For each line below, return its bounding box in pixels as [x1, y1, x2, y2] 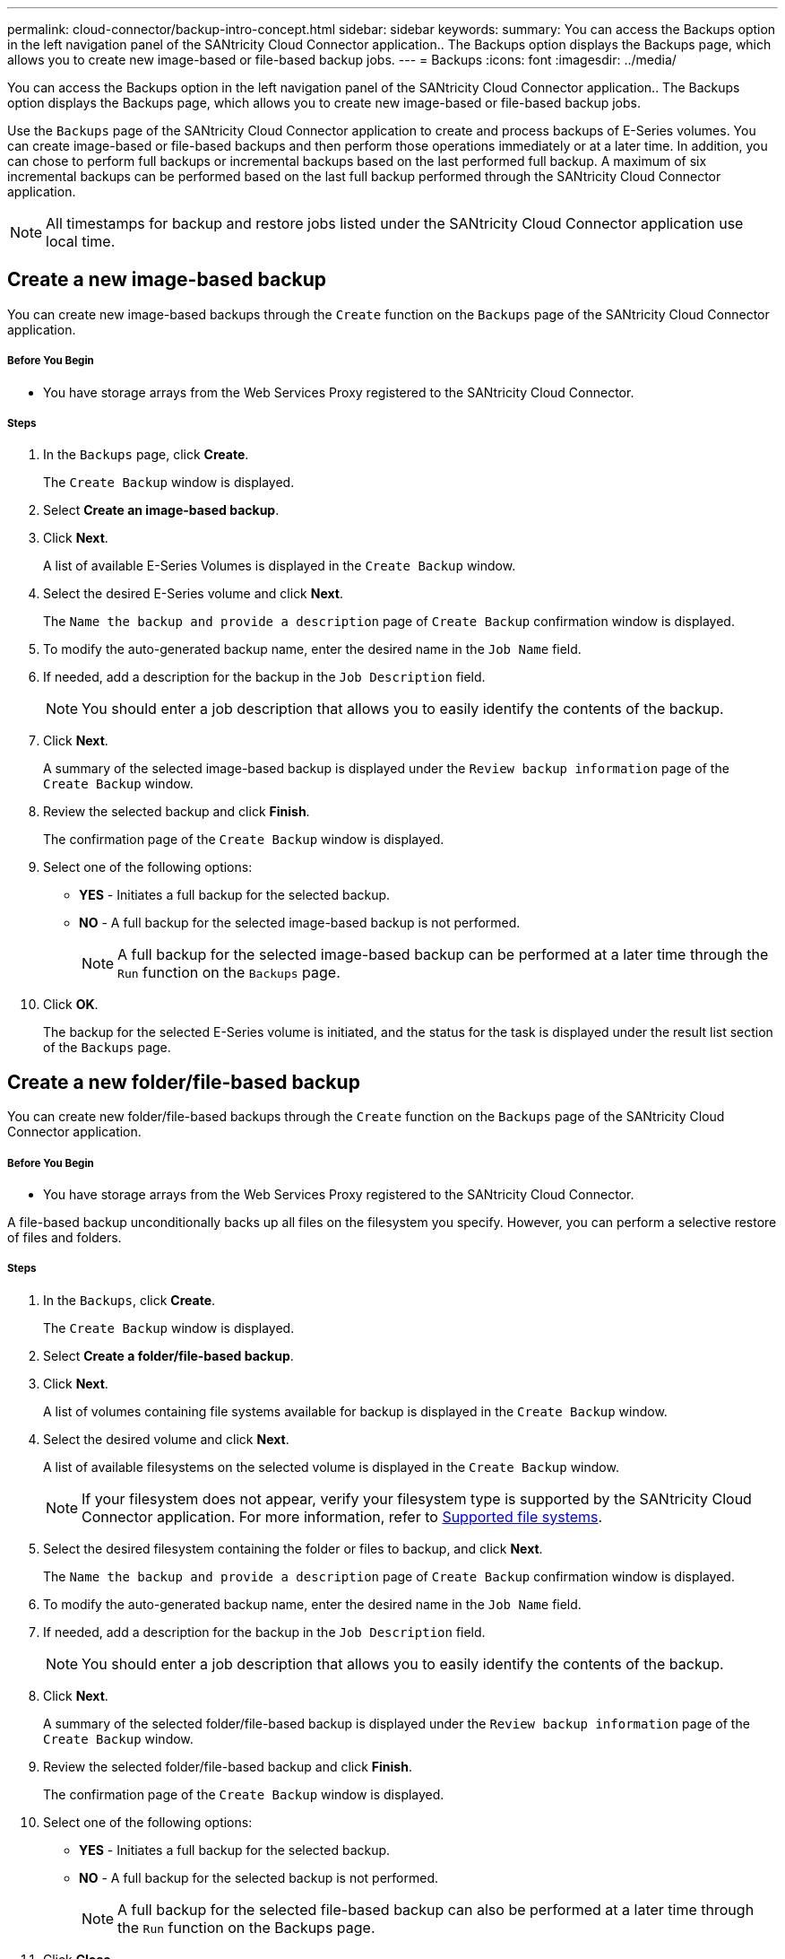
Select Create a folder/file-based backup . [43, 1347, 294, 1363]
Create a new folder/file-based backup [7, 1070, 360, 1093]
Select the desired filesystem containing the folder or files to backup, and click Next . [43, 1540, 543, 1556]
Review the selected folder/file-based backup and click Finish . [43, 1758, 412, 1774]
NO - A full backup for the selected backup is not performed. [79, 1869, 438, 1885]
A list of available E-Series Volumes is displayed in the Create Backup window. [43, 558, 516, 574]
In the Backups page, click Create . [43, 447, 249, 463]
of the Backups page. [43, 1040, 171, 1056]
